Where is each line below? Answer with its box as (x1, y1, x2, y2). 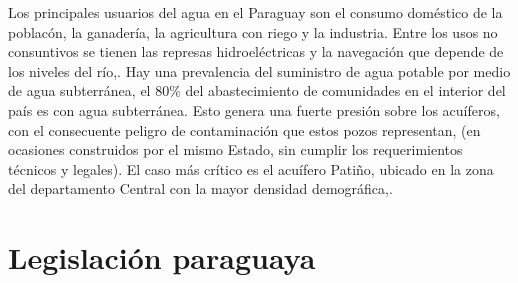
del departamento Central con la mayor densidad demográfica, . (8, 178, 393, 199)
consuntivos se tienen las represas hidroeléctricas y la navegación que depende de (8, 41, 504, 62)
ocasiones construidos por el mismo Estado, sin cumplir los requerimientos (8, 139, 463, 160)
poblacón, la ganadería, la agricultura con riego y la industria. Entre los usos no (8, 21, 498, 42)
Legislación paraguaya (8, 237, 316, 278)
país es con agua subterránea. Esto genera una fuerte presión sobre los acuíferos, (8, 99, 500, 120)
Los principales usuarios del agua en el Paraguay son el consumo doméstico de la (8, 2, 503, 22)
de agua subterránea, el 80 (8, 80, 170, 101)
